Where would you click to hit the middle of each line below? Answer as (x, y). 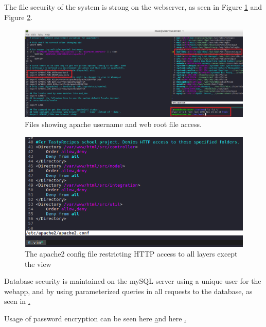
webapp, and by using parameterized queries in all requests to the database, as (128, 291)
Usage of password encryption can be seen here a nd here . (95, 319)
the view (38, 264)
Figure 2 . (19, 17)
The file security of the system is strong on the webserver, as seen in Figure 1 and (133, 7)
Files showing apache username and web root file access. (113, 124)
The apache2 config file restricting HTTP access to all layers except (131, 254)
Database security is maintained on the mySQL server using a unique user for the (133, 281)
